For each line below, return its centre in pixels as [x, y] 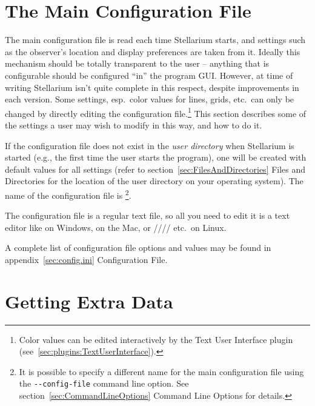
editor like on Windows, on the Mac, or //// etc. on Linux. [116, 227]
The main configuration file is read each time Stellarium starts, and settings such [155, 40]
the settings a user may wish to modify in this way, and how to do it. [134, 125]
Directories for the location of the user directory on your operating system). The [154, 181]
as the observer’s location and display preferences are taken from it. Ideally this [153, 51]
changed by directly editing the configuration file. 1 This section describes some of [156, 112]
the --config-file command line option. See [104, 383]
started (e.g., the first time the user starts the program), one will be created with [156, 157]
